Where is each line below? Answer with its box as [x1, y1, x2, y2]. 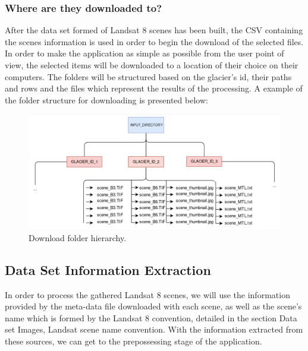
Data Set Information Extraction [5, 260, 211, 279]
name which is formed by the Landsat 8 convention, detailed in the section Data [5, 311, 297, 324]
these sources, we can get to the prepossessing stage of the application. [5, 334, 262, 347]
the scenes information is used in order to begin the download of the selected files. [5, 35, 304, 48]
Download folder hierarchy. [29, 231, 127, 244]
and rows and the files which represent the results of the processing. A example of [5, 82, 303, 94]
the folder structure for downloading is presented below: [5, 93, 208, 106]
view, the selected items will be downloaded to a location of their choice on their [5, 59, 298, 71]
